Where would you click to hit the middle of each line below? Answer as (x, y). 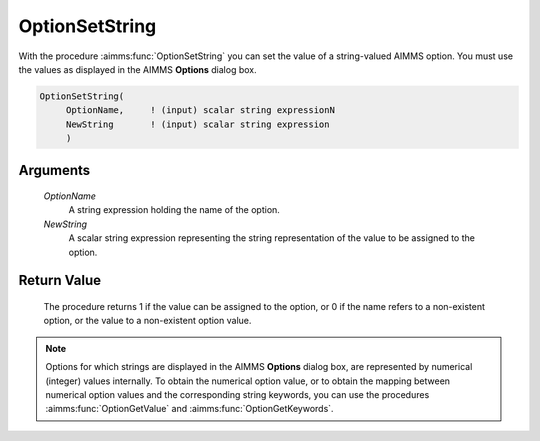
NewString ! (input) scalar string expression (197, 124)
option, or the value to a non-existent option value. (147, 321)
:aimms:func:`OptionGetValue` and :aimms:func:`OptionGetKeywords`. (189, 409)
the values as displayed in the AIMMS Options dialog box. (137, 69)
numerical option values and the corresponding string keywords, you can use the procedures (237, 395)
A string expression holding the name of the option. (174, 210)
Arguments (54, 170)
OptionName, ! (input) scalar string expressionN (200, 110)
